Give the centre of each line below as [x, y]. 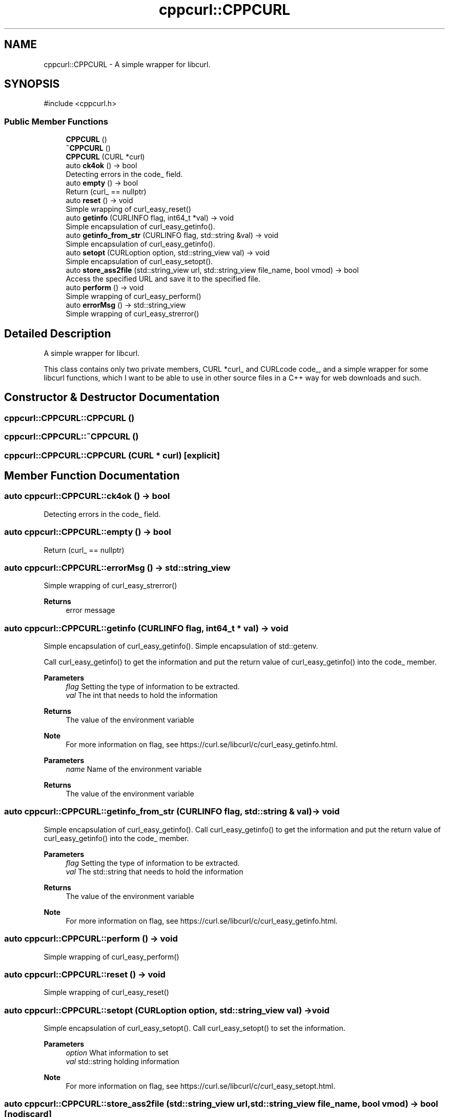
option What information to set [117, 1053]
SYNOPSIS [32, 84]
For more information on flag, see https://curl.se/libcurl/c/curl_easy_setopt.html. [201, 1086]
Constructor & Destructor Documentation [112, 397]
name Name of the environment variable [134, 769]
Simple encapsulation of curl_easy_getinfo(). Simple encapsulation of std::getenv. [181, 646]
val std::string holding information [123, 1062]
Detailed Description [58, 333]
